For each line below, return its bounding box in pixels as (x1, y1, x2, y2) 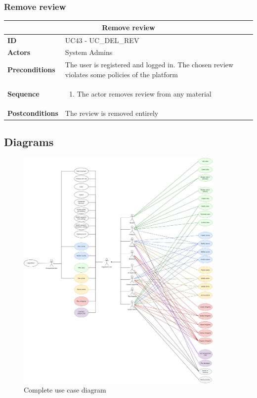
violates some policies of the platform (65, 69, 178, 79)
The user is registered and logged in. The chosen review (65, 59, 234, 70)
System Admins (65, 47, 113, 57)
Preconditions (7, 64, 55, 75)
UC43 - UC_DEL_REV (65, 35, 139, 45)
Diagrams (4, 134, 54, 149)
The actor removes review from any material (77, 88, 212, 99)
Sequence (7, 88, 40, 99)
